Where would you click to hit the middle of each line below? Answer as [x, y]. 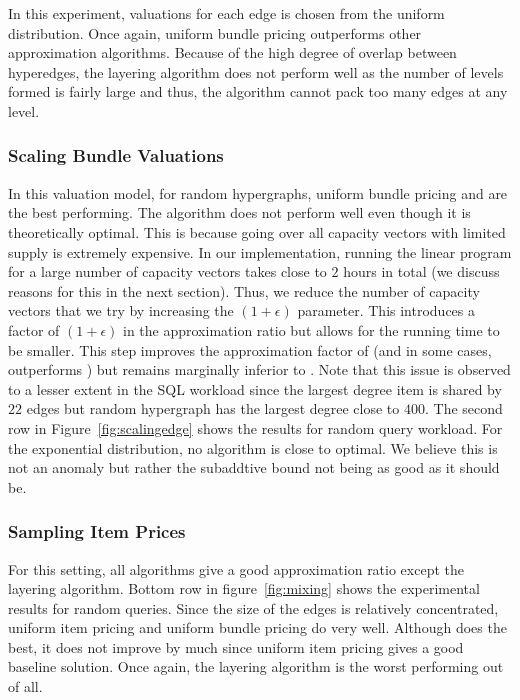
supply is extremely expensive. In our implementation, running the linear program [260, 251]
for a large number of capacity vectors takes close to [167, 271]
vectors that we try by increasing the [121, 310]
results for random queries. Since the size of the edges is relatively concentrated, [253, 607]
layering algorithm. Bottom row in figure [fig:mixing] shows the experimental [244, 588]
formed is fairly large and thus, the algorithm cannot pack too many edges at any [258, 91]
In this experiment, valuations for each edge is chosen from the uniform [226, 13]
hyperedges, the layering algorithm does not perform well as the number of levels [256, 71]
